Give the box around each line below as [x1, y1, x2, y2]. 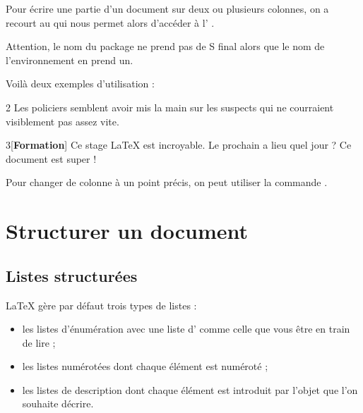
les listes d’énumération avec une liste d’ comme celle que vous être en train [22, 321, 350, 336]
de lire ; [22, 335, 56, 350]
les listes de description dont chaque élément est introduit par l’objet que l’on [22, 382, 358, 397]
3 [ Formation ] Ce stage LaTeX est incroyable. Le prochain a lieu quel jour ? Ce [6, 137, 352, 152]
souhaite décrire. [22, 396, 94, 411]
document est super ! [6, 151, 97, 166]
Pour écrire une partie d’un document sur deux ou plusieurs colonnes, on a [6, 1, 329, 16]
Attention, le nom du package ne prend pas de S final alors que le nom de [6, 39, 325, 54]
